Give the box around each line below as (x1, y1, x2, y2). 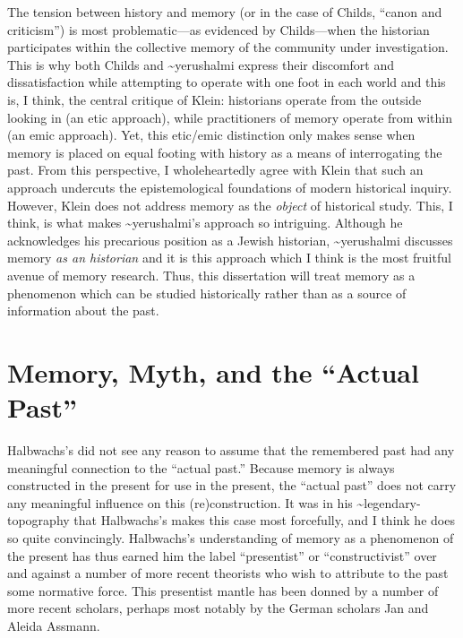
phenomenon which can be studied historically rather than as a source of (7, 283, 407, 302)
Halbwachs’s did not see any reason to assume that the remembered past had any (7, 441, 455, 459)
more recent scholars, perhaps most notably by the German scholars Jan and (7, 599, 429, 617)
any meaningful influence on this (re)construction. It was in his (7, 493, 353, 512)
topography (7, 511, 70, 530)
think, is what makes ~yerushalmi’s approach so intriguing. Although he (7, 213, 403, 232)
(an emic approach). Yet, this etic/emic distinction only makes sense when (7, 125, 416, 144)
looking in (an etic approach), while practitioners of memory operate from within (7, 108, 452, 126)
